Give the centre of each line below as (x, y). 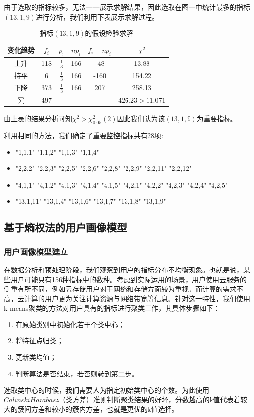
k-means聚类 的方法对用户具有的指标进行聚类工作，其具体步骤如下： (112, 308)
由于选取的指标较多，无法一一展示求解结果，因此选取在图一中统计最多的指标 (127, 7)
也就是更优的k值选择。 (142, 409)
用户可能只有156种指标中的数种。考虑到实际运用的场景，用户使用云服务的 (128, 279)
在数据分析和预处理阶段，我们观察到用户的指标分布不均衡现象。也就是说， (124, 269)
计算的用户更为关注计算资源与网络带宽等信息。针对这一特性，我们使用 (137, 298)
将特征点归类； (39, 341)
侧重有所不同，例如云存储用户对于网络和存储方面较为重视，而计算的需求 (120, 289)
